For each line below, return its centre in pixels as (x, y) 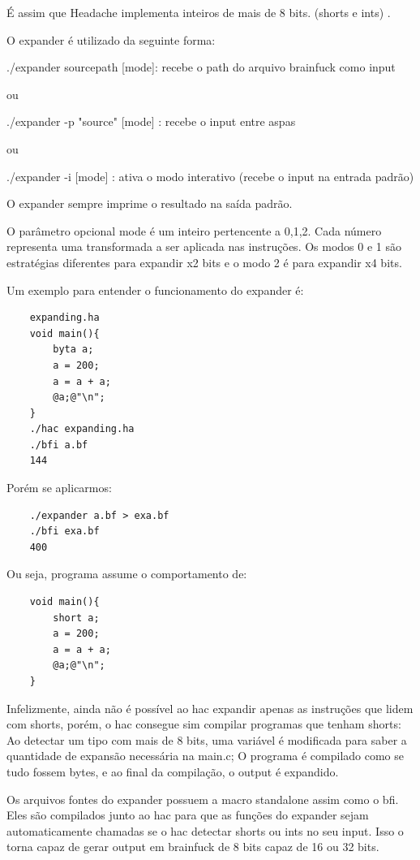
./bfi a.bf (59, 445)
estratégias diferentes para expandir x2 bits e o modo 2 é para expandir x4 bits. (204, 262)
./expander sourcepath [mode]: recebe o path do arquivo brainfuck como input (201, 67)
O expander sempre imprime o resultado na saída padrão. (150, 203)
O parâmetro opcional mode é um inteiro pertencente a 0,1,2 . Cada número (194, 230)
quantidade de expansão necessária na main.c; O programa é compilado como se (205, 756)
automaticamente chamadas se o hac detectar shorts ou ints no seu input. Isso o (205, 830)
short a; (76, 618)
